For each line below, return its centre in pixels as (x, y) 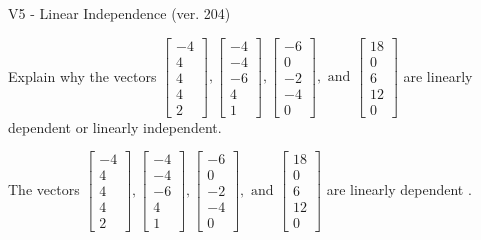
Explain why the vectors (82, 75)
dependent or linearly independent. (115, 126)
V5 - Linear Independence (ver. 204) (119, 13)
